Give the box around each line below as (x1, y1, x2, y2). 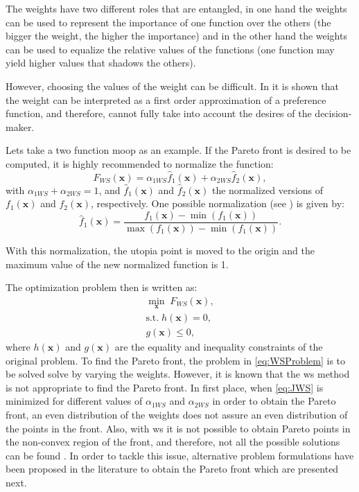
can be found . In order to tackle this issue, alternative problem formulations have (6, 448, 354, 462)
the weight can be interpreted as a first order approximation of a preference (6, 92, 326, 107)
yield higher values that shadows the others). (6, 55, 196, 70)
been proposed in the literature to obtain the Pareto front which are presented (6, 462, 339, 476)
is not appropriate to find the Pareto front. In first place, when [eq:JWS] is (6, 380, 324, 394)
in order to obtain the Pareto (212, 394, 336, 408)
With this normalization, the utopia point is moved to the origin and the (6, 243, 315, 257)
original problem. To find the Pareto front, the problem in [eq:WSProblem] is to (6, 353, 346, 367)
